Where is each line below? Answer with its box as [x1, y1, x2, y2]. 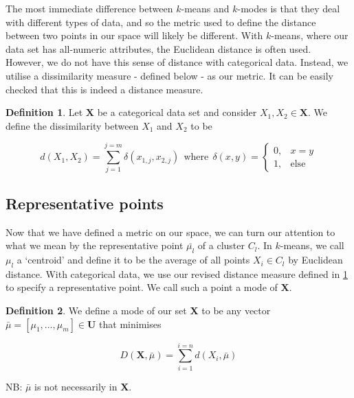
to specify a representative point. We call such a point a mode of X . [5, 280, 292, 294]
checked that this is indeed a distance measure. [5, 82, 203, 96]
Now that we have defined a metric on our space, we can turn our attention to [5, 224, 335, 239]
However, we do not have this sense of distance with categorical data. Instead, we [5, 55, 349, 69]
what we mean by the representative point [5, 238, 184, 253]
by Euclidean [288, 253, 343, 267]
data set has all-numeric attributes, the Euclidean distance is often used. [5, 41, 311, 56]
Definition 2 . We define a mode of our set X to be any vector [5, 303, 271, 318]
